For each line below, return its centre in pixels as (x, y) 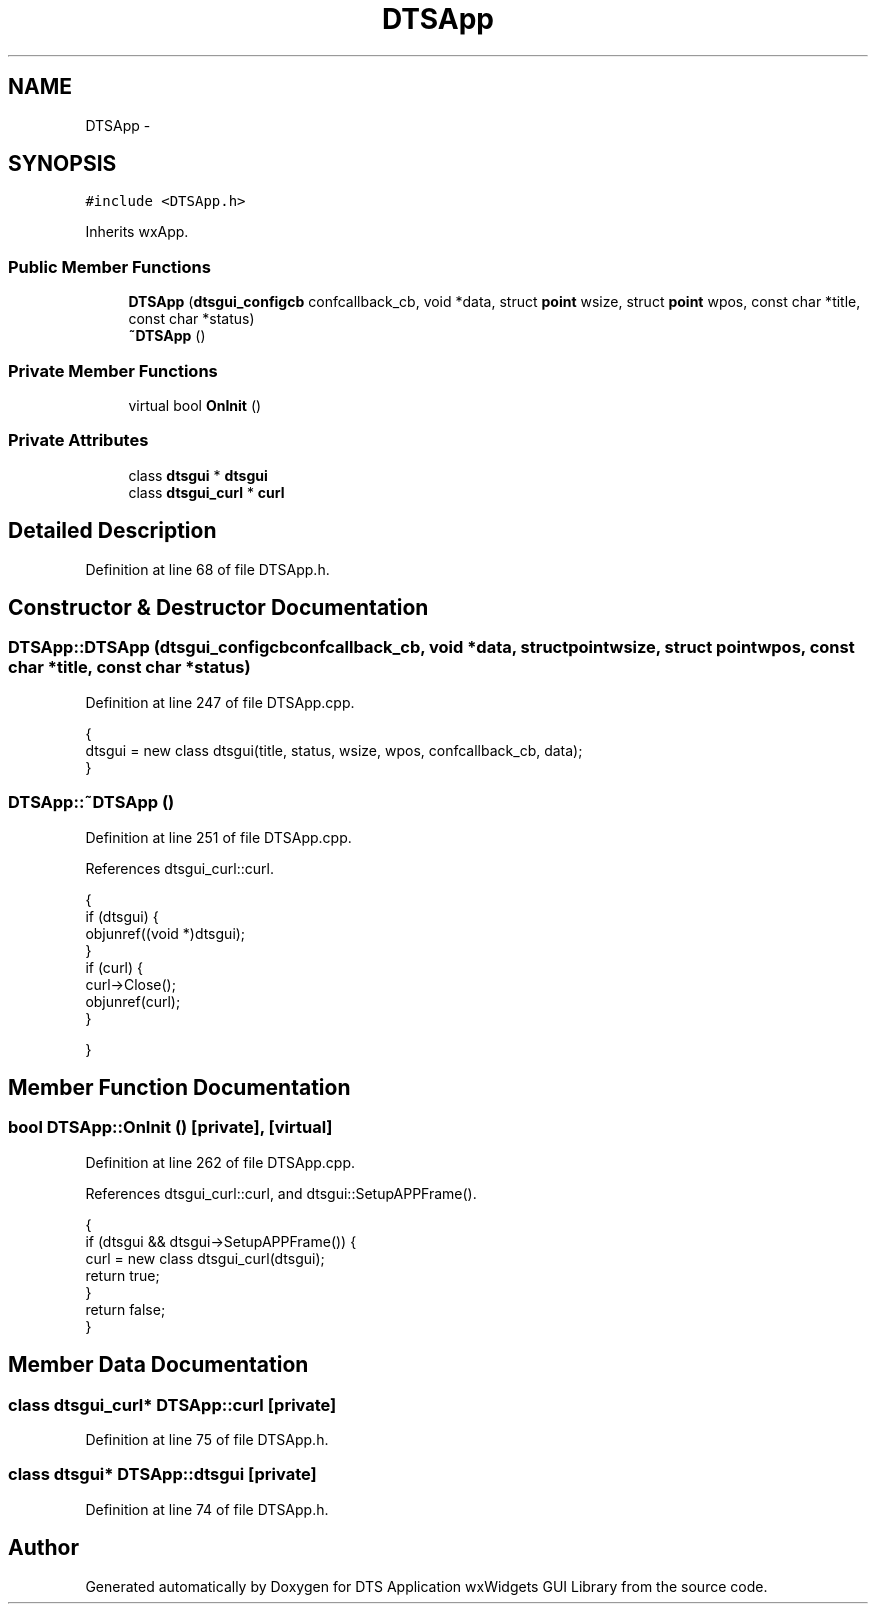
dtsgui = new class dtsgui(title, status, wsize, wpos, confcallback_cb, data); (334, 750)
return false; (125, 1309)
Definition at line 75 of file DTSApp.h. (207, 1439)
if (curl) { (114, 967)
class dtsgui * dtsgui (198, 475)
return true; (122, 1275)
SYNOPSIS (62, 164)
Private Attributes (78, 440)
